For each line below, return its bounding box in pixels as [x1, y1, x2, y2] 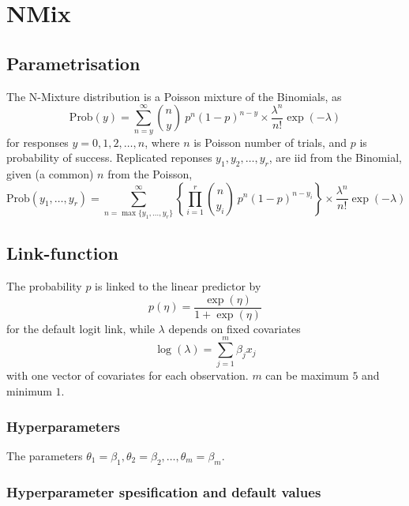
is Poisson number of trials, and [193, 133, 347, 150]
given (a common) [6, 165, 94, 182]
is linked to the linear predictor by [95, 278, 261, 294]
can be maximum [265, 367, 349, 384]
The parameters [6, 447, 83, 463]
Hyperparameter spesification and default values [6, 482, 321, 501]
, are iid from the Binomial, [268, 149, 402, 166]
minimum [6, 383, 52, 399]
